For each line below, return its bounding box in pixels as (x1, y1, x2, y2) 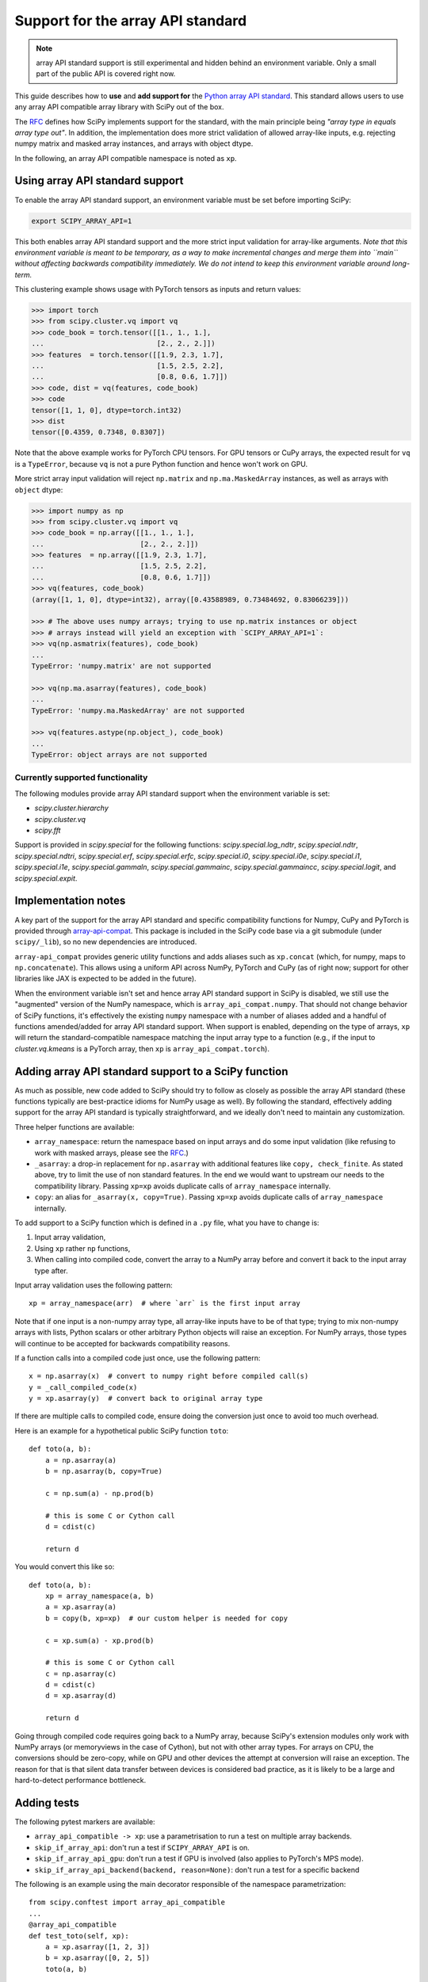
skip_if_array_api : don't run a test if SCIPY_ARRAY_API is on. (34, 1842, 250, 1852)
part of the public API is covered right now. (36, 69, 176, 78)
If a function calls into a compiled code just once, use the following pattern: (14, 1353, 261, 1363)
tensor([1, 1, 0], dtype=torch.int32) (31, 405, 182, 415)
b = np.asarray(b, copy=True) (44, 1467, 162, 1476)
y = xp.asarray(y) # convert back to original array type (29, 1394, 263, 1403)
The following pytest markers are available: (14, 1817, 155, 1827)
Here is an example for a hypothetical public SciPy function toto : (14, 1425, 229, 1435)
